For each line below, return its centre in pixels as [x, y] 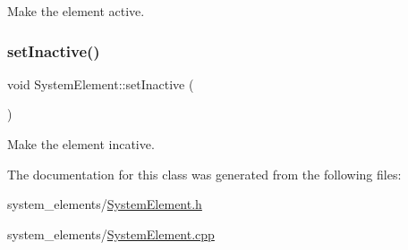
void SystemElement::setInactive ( [101, 83]
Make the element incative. [81, 144]
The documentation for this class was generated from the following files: [204, 174]
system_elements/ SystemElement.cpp [111, 233]
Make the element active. [76, 11]
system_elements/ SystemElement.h [105, 204]
